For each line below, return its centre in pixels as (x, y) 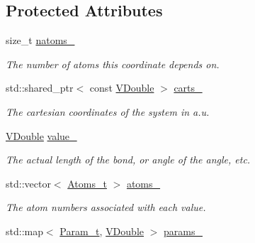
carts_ (188, 88)
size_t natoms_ (40, 40)
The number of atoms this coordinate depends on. (113, 64)
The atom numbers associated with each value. (106, 207)
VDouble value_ (41, 135)
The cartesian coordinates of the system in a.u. (108, 111)
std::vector (28, 183)
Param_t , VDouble (102, 231)
